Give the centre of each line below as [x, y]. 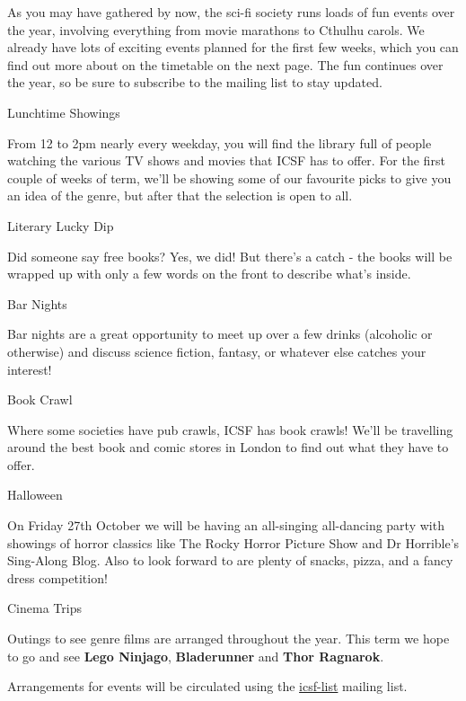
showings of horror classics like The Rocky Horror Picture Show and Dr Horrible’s [233, 542]
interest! [30, 369]
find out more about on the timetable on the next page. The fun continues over [225, 64]
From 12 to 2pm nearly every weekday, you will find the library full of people [220, 142]
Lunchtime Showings [64, 112]
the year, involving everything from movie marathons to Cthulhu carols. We [216, 29]
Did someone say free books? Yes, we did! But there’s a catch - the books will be [230, 256]
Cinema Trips [44, 608]
